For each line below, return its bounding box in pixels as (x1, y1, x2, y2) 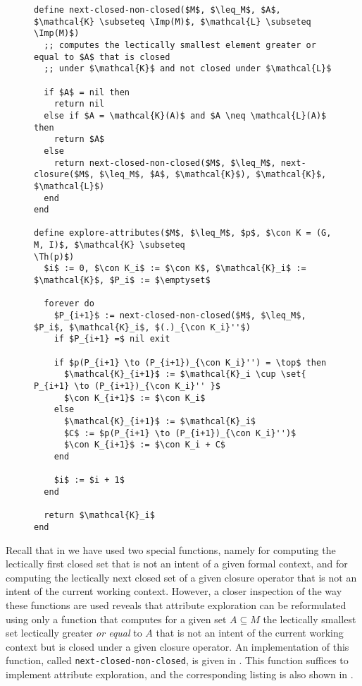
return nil (54, 99, 105, 109)
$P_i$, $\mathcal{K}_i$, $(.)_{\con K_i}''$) (34, 322, 251, 332)
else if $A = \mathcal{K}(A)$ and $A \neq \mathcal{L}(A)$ (44, 110, 327, 121)
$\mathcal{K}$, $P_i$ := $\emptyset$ (34, 275, 211, 286)
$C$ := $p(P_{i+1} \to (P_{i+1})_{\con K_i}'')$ (63, 428, 297, 438)
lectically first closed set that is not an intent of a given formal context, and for (6, 556, 348, 571)
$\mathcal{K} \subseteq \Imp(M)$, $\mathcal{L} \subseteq (34, 16, 311, 27)
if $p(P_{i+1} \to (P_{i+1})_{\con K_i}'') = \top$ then (54, 357, 327, 368)
